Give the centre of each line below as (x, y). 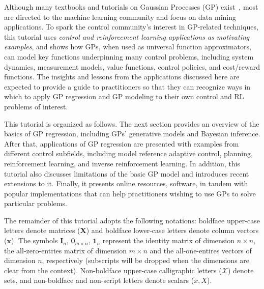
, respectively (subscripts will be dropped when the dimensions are (146, 260)
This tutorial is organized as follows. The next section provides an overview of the (132, 123)
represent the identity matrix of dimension (169, 240)
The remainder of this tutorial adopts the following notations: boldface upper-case (132, 220)
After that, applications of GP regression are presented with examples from (122, 143)
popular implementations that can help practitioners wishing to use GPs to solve (130, 193)
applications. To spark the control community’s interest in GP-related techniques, (131, 27)
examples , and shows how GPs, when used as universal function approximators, (128, 47)
